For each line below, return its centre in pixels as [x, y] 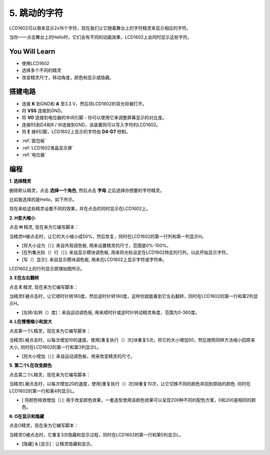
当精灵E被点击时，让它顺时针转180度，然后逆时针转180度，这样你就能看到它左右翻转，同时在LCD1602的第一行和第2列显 [133, 296]
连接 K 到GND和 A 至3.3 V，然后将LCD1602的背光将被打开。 [84, 104]
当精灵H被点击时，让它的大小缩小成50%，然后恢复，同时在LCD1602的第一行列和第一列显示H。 [108, 236]
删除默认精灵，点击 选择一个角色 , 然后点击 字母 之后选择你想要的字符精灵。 [87, 190]
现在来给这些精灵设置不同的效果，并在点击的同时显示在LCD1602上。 [80, 209]
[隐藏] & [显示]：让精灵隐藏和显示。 [58, 443]
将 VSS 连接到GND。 [43, 111]
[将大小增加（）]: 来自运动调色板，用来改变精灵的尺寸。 [78, 356]
